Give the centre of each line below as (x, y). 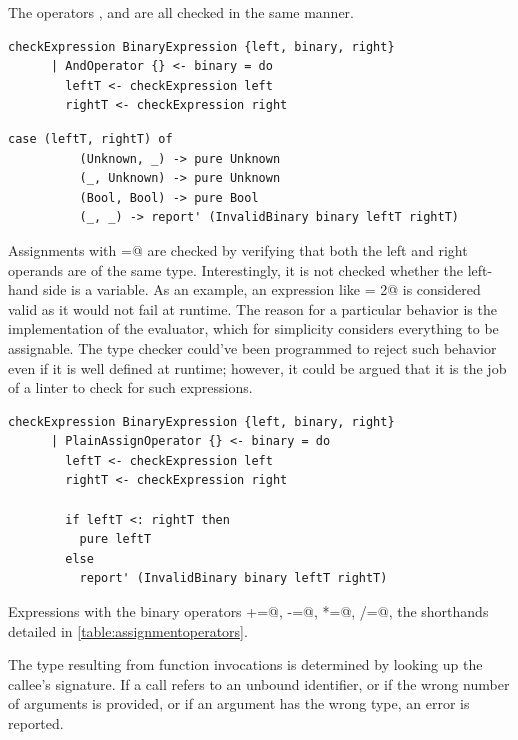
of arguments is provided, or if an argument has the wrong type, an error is (239, 703)
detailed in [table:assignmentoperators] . (128, 630)
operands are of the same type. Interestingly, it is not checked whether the (236, 269)
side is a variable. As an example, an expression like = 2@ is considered (262, 289)
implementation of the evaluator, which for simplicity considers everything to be (253, 328)
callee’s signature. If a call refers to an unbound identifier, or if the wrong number (259, 683)
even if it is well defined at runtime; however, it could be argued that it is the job (257, 367)
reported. (36, 723)
